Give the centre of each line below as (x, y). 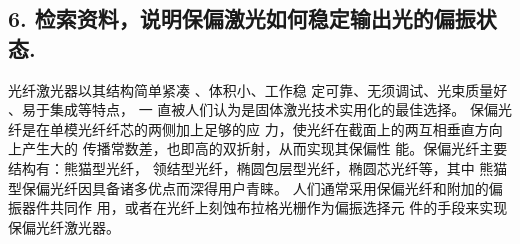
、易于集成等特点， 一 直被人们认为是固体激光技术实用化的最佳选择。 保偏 (253, 109)
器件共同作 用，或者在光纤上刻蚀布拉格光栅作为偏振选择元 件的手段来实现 (264, 207)
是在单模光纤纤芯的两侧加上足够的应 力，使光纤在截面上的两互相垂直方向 (262, 128)
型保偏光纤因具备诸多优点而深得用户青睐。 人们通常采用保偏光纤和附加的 (248, 187)
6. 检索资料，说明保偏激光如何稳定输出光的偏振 (242, 18)
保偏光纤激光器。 (64, 226)
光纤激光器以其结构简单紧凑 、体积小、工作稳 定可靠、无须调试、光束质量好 (258, 89)
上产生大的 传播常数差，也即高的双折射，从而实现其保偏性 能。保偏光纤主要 (258, 148)
